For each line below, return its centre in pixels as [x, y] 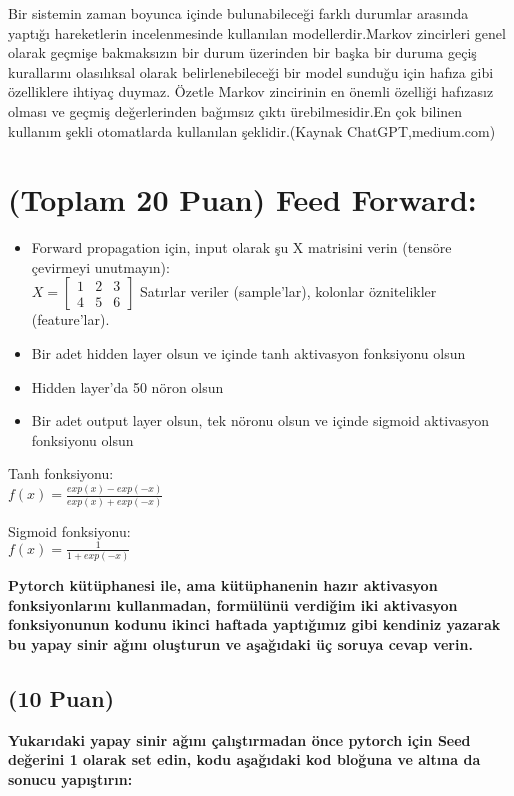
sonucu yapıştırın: [70, 778]
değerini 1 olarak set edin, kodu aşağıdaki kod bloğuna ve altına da [244, 759]
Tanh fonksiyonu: [61, 473]
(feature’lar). [70, 319]
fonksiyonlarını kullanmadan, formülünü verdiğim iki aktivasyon [233, 604]
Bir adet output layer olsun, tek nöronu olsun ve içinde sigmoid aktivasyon [260, 420]
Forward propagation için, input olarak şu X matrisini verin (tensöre [241, 247]
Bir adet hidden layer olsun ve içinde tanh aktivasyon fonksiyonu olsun [248, 353]
